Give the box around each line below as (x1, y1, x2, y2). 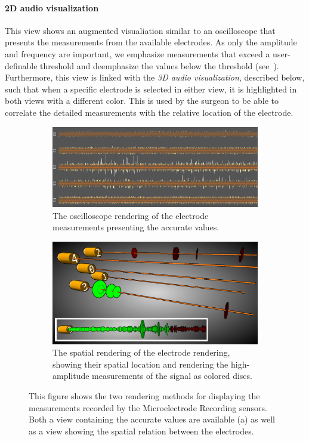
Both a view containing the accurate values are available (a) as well (29, 413, 275, 425)
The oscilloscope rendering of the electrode (52, 209, 209, 221)
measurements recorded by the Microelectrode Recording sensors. (29, 401, 267, 414)
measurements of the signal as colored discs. (92, 369, 252, 382)
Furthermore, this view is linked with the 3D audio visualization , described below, (5, 71, 305, 84)
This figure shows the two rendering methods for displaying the (29, 390, 260, 402)
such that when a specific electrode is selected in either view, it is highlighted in (5, 82, 297, 95)
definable (5, 59, 38, 72)
